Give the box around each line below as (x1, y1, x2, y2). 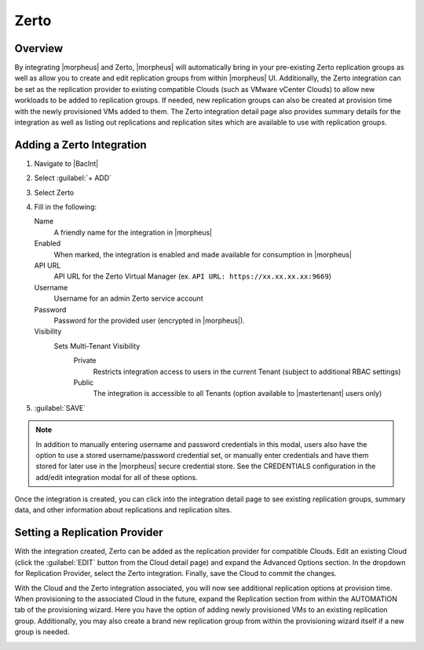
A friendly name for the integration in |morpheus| (53, 227, 212, 237)
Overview (14, 42, 64, 55)
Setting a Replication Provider (14, 526, 164, 539)
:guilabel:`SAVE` (34, 403, 86, 412)
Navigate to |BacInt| (34, 158, 99, 168)
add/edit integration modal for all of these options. (35, 472, 198, 482)
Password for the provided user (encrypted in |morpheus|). (53, 316, 245, 325)
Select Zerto (34, 187, 75, 197)
